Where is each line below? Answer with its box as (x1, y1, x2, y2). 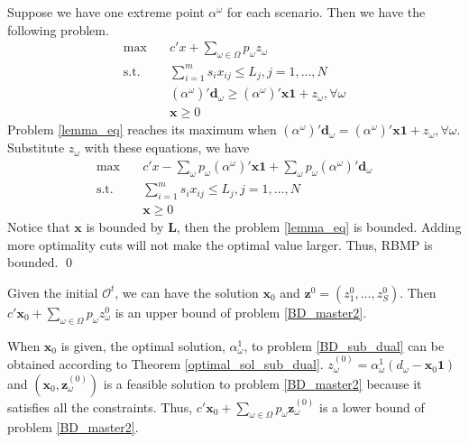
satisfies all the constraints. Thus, (7, 397, 193, 416)
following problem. (7, 20, 109, 39)
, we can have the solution (115, 282, 259, 301)
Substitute (7, 138, 65, 157)
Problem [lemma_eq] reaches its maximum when (7, 120, 277, 139)
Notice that (7, 217, 70, 236)
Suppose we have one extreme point (7, 3, 205, 21)
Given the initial (7, 282, 98, 301)
